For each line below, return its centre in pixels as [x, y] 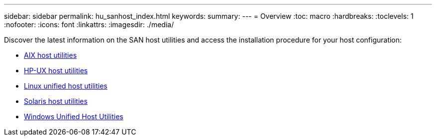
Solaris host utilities [56, 101]
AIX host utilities [51, 55]
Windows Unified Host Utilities [74, 117]
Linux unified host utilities [66, 86]
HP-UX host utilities [56, 70]
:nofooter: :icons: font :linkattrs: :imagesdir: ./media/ [89, 24]
